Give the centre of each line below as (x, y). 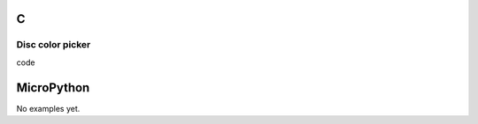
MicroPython (53, 88)
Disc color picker (54, 45)
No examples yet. (48, 108)
